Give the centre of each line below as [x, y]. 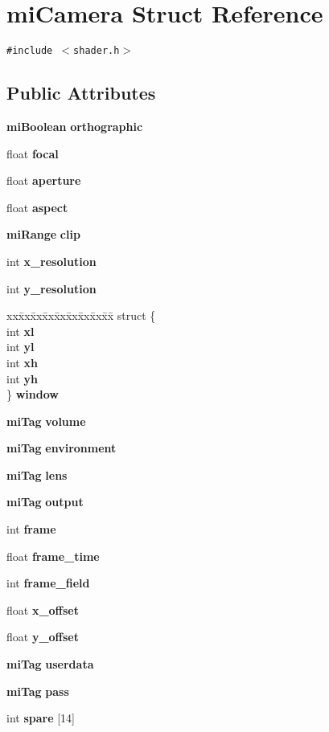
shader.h [97, 51]
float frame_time [53, 556]
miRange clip [43, 234]
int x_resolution [51, 261]
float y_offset [43, 637]
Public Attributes [81, 93]
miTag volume [46, 421]
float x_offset [43, 609]
